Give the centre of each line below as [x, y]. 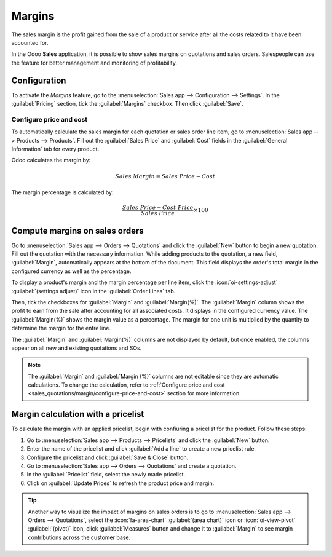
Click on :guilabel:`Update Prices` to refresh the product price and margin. [121, 483]
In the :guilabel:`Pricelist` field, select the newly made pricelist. [106, 475]
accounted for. [30, 42]
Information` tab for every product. [55, 149]
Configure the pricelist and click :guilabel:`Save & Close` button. [108, 457]
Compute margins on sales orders [77, 231]
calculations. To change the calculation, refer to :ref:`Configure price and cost [126, 385]
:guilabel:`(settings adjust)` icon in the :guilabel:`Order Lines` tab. [93, 291]
